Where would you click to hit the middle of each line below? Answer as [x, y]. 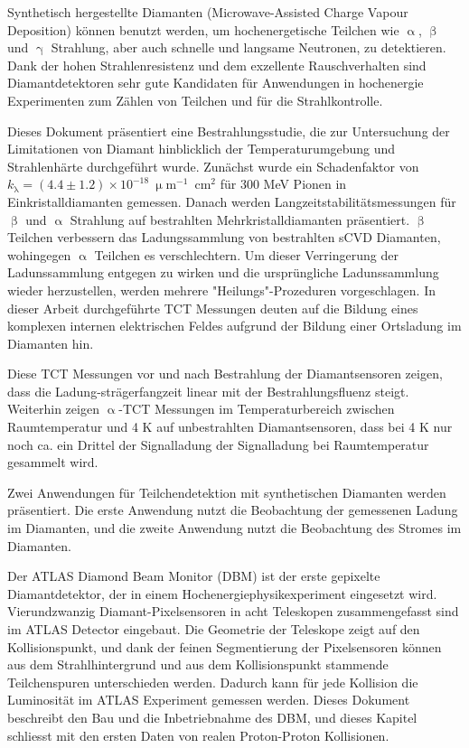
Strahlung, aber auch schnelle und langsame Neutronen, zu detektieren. [249, 47]
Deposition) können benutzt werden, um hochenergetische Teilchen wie [203, 29]
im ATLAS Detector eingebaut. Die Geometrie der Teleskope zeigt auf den [214, 629]
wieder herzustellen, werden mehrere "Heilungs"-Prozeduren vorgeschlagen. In [221, 290]
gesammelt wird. [53, 462]
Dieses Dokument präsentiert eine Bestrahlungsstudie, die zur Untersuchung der [229, 131]
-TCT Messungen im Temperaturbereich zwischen [257, 409]
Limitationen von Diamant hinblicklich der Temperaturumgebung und [202, 149]
